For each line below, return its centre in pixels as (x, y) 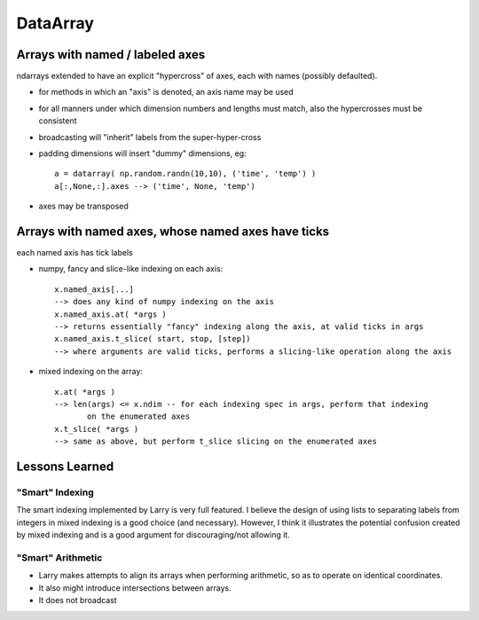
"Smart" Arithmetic (59, 557)
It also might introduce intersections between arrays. (135, 588)
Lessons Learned (65, 466)
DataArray (55, 23)
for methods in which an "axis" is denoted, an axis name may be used (166, 92)
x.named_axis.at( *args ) (111, 314)
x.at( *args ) (85, 392)
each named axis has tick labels (75, 253)
